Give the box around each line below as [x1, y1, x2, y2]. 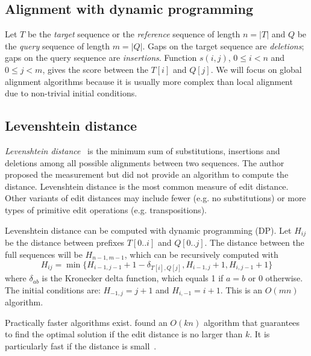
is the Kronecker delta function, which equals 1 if [42, 272, 224, 284]
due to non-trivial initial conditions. [5, 87, 137, 99]
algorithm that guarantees [203, 316, 300, 328]
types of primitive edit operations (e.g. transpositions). [5, 203, 207, 216]
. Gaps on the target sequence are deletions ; [142, 39, 304, 52]
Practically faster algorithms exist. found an [5, 316, 168, 328]
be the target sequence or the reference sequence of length [27, 28, 240, 40]
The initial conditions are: [5, 283, 101, 296]
